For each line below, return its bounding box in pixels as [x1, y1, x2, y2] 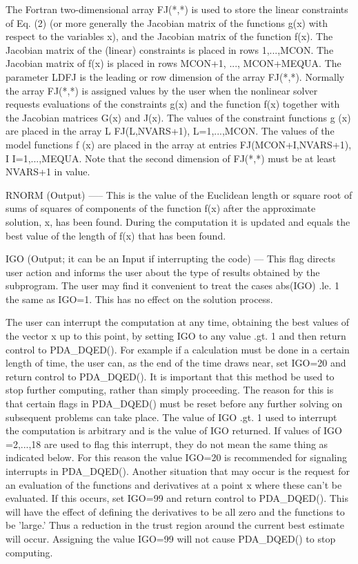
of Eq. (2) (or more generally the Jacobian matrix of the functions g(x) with [6, 15, 328, 30]
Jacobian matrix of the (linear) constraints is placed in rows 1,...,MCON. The [6, 42, 334, 57]
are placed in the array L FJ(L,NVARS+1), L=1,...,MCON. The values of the [6, 124, 335, 138]
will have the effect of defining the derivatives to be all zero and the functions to [6, 504, 345, 518]
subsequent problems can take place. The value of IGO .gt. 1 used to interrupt [6, 409, 337, 424]
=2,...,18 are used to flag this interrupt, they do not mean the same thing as [6, 436, 328, 451]
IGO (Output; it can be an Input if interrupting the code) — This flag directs [6, 251, 335, 266]
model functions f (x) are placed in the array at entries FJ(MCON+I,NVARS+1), [6, 137, 352, 151]
